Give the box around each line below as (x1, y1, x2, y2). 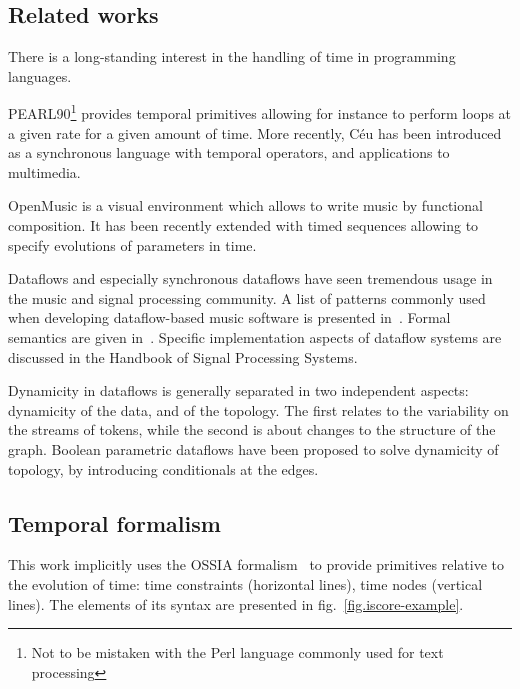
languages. (8, 65, 72, 86)
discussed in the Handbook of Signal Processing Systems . (8, 346, 358, 367)
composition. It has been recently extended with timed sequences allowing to (8, 215, 479, 236)
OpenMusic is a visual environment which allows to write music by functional (8, 195, 483, 216)
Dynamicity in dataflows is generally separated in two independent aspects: (8, 380, 469, 401)
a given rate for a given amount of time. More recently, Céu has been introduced (8, 122, 502, 143)
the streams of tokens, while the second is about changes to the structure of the (8, 419, 496, 440)
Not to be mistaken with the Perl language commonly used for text (31, 642, 444, 663)
